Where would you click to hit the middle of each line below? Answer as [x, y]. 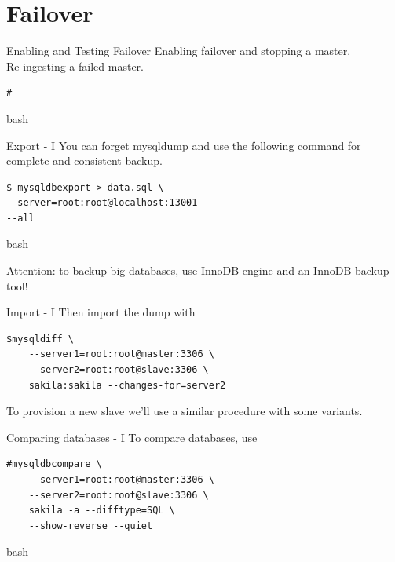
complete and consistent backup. [84, 161]
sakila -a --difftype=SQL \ [102, 511]
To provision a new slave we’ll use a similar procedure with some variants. [185, 411]
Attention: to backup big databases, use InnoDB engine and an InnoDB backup [198, 270]
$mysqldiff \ [40, 339]
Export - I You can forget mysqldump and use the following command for [184, 145]
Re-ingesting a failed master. [75, 66]
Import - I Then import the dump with [101, 312]
